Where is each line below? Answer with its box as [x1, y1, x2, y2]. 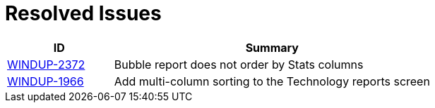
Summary [245, 40, 299, 55]
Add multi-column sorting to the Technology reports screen [114, 74, 430, 88]
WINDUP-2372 [7, 57, 85, 72]
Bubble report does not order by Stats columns [114, 57, 364, 72]
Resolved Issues [5, 1, 162, 25]
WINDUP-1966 [7, 74, 84, 88]
